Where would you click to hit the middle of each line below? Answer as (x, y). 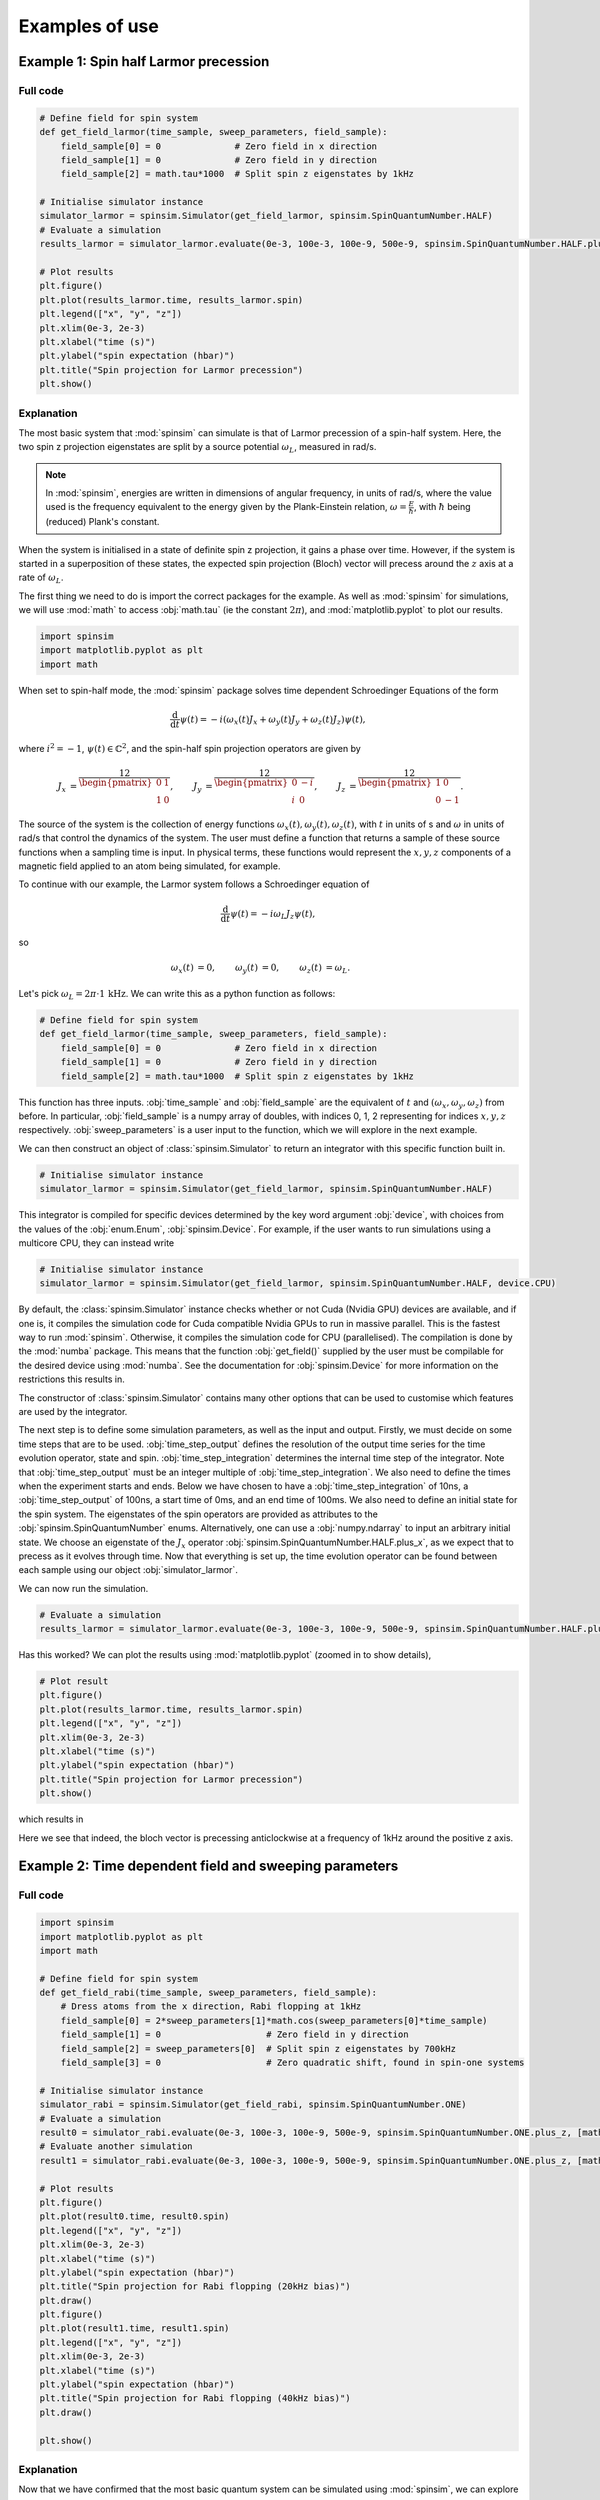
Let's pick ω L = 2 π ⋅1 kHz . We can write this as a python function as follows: (177, 995)
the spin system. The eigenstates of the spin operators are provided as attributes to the (198, 1514)
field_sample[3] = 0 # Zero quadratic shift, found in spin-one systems (292, 2063)
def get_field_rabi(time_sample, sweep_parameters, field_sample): (208, 1993)
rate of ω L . (41, 578)
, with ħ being (442, 507)
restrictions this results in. (71, 1379)
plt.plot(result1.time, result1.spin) (134, 2328)
